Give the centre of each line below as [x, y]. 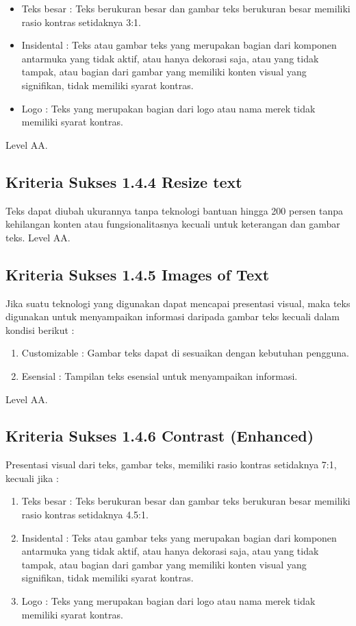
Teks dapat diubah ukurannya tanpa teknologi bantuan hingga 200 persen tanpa [175, 210]
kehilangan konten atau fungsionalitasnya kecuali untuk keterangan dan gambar [173, 224]
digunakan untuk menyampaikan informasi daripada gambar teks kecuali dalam [173, 316]
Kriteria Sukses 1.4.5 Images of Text [138, 274]
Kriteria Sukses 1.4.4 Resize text [124, 181]
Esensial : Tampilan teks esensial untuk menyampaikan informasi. [160, 375]
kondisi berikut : [40, 329]
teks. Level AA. [38, 237]
